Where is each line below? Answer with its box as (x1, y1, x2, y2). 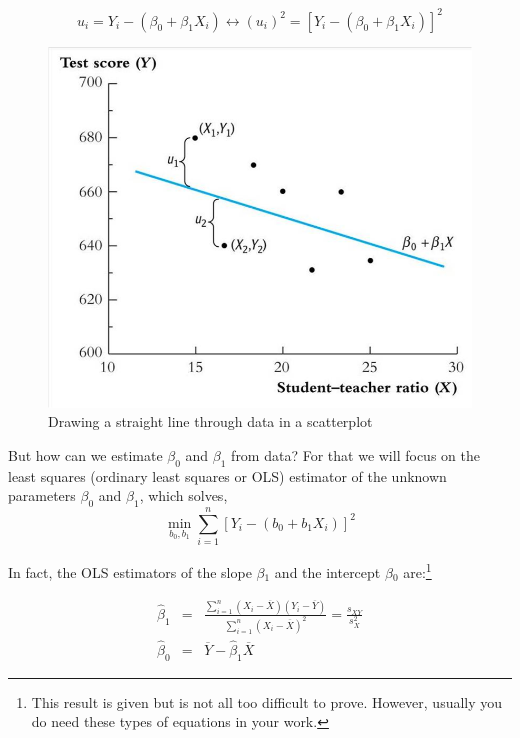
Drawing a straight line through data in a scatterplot (48, 411, 373, 432)
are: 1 (403, 559, 432, 582)
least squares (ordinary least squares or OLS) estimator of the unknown (8, 465, 447, 486)
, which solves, (139, 485, 228, 506)
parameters (8, 485, 76, 506)
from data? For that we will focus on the (231, 444, 480, 465)
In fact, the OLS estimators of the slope (8, 561, 252, 582)
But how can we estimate (8, 444, 163, 465)
